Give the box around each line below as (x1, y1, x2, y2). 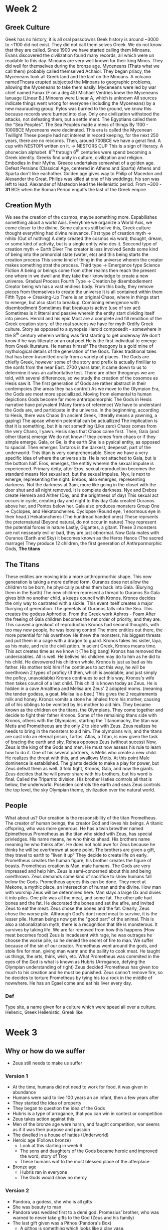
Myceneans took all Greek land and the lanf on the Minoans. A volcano (5, 74, 151, 79)
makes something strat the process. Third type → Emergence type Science (5, 262, 160, 268)
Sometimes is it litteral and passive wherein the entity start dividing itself (5, 310, 155, 316)
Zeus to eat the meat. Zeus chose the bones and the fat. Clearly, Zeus (5, 905, 149, 911)
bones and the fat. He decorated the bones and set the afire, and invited (5, 900, 154, 906)
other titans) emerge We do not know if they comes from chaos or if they (5, 434, 156, 440)
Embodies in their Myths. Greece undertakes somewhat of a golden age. (5, 160, 155, 166)
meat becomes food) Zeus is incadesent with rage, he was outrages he (5, 932, 152, 938)
